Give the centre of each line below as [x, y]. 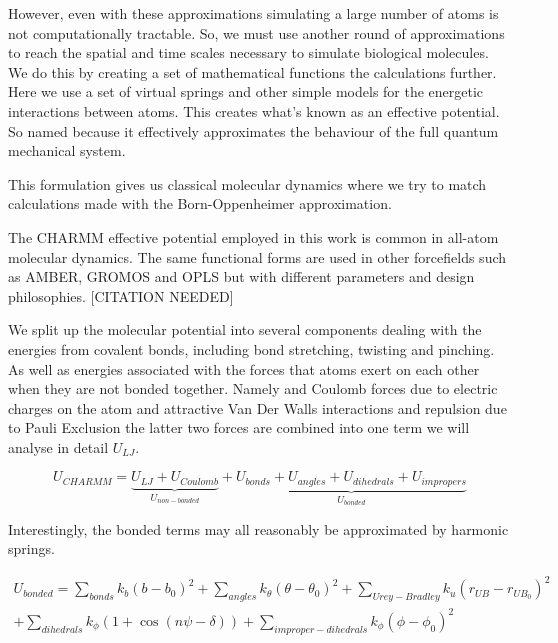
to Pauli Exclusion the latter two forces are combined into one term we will [239, 427]
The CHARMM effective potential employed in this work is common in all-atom [253, 236]
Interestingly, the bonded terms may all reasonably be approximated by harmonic [258, 528]
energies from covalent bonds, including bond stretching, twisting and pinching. [251, 348]
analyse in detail [58, 446]
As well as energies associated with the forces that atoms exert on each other [244, 368]
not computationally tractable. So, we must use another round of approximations [256, 32]
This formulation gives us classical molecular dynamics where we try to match [247, 183]
